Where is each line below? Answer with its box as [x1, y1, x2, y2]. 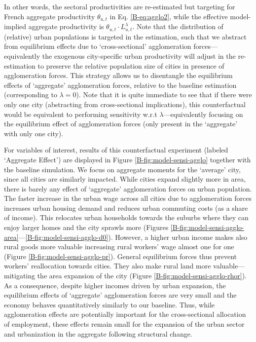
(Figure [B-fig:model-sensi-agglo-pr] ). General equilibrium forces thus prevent [4, 251, 237, 261]
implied [4, 21, 27, 32]
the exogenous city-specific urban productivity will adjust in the [42, 50, 236, 61]
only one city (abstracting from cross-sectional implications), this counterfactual [4, 99, 246, 109]
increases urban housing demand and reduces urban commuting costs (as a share [4, 202, 248, 213]
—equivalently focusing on [163, 109, 243, 119]
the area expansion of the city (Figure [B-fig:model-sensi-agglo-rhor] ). [37, 270, 247, 281]
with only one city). [4, 128, 64, 138]
